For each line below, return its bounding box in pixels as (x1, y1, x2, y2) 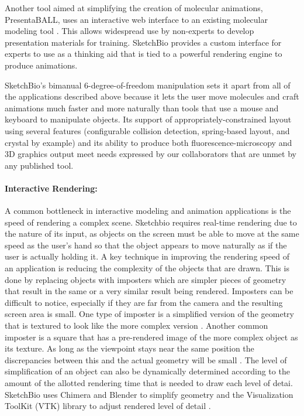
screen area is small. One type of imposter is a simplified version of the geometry (5, 308, 294, 320)
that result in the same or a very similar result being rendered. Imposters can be (5, 285, 293, 297)
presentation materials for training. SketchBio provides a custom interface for (5, 36, 282, 48)
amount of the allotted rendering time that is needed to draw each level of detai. (5, 377, 293, 389)
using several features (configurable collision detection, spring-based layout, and (5, 124, 290, 137)
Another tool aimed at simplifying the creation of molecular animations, (5, 2, 263, 13)
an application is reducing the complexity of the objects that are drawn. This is (5, 262, 289, 274)
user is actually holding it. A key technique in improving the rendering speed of (5, 250, 289, 262)
